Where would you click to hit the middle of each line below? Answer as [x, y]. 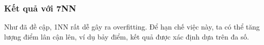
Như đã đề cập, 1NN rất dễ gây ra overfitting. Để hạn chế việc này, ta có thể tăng [132, 27]
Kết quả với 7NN [40, 8]
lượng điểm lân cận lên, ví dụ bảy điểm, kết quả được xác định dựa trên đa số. [127, 36]
